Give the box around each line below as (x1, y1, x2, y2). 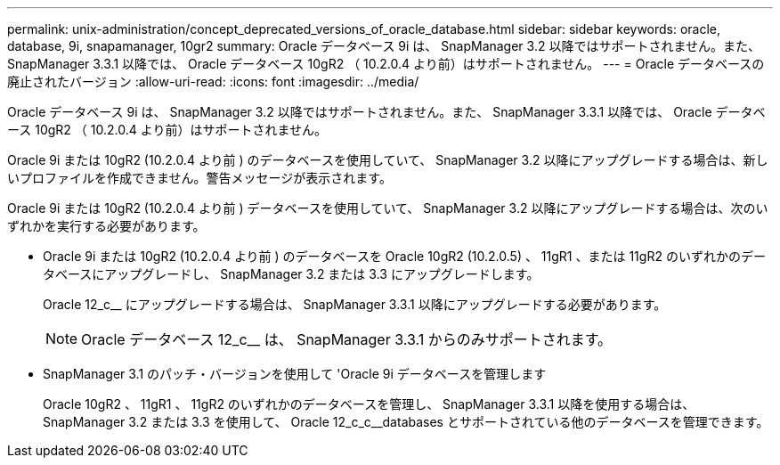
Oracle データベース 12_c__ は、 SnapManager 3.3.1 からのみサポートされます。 (81, 330, 613, 348)
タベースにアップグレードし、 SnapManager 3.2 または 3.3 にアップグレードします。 (43, 266, 540, 281)
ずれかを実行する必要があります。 (7, 218, 206, 233)
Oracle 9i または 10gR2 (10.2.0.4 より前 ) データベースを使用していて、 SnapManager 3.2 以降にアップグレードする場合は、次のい (7, 200, 768, 216)
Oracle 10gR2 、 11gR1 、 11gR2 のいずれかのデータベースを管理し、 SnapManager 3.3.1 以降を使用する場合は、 (43, 396, 695, 412)
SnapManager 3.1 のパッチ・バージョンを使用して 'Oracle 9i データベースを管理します (43, 366, 547, 381)
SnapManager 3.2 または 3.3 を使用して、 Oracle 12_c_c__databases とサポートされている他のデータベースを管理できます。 (43, 414, 769, 429)
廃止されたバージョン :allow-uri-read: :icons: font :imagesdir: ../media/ (7, 74, 419, 89)
